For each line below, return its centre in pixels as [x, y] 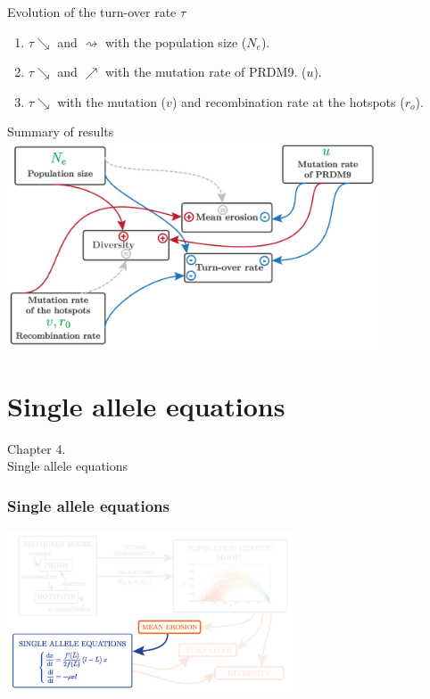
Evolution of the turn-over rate [92, 12]
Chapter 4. [37, 448]
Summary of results [61, 132]
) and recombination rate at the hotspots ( [288, 101]
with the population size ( [176, 41]
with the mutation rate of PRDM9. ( [206, 72]
